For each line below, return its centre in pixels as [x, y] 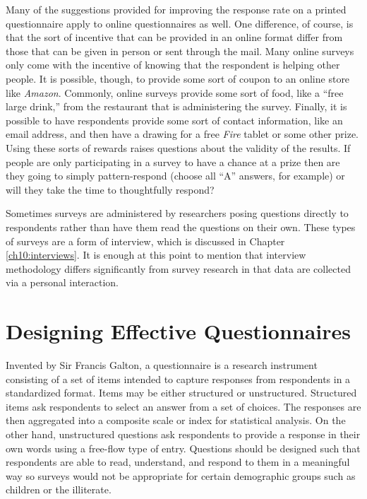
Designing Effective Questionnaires [178, 331]
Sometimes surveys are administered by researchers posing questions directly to [177, 213]
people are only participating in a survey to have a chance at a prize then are [173, 162]
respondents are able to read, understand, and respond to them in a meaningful [178, 462]
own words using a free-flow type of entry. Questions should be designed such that [183, 448]
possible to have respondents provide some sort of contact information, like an [174, 120]
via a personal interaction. [62, 282]
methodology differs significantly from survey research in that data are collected [178, 268]
